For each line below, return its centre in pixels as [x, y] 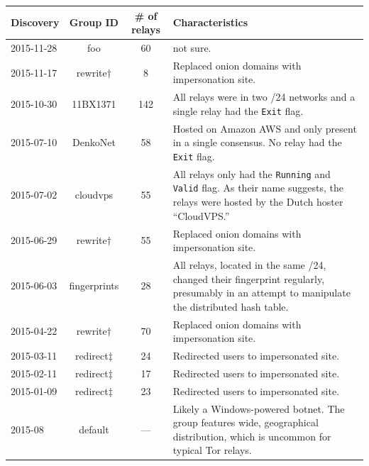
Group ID [94, 22]
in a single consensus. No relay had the [257, 142]
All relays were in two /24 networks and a [264, 97]
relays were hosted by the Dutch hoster [258, 202]
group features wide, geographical [246, 422]
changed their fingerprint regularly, [249, 278]
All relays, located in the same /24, [249, 265]
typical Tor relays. [212, 450]
